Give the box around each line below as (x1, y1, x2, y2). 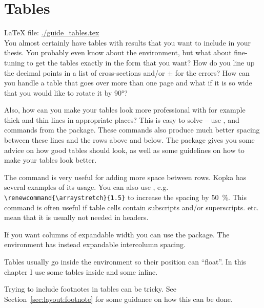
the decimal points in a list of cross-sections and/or (4, 67, 165, 78)
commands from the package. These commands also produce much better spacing (4, 124, 260, 135)
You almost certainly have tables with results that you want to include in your (4, 37, 251, 48)
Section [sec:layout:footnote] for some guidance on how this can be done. (4, 293, 233, 304)
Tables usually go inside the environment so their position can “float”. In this (4, 256, 246, 267)
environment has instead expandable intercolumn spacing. (4, 239, 186, 250)
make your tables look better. (4, 155, 97, 165)
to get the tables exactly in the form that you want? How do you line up (27, 57, 255, 68)
